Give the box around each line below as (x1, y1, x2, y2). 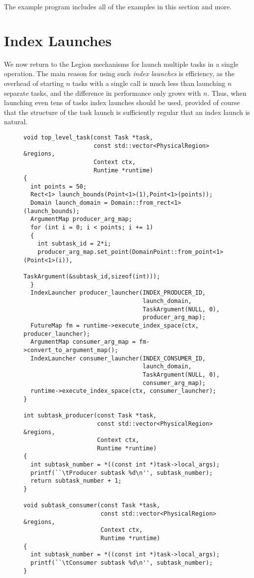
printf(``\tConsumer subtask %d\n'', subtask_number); (30, 559, 213, 566)
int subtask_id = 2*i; (37, 240, 111, 248)
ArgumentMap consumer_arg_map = (30, 338, 136, 346)
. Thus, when (207, 87, 247, 98)
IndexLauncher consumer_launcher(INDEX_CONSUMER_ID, (30, 355, 206, 362)
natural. (4, 116, 28, 127)
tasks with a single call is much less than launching (72, 78, 226, 88)
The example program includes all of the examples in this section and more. (4, 1, 232, 11)
